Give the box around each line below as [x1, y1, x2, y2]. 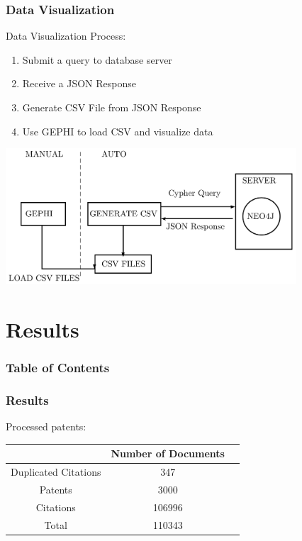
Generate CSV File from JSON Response [22, 100, 201, 114]
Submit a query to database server [22, 52, 172, 67]
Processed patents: [6, 419, 86, 434]
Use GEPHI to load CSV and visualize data [22, 123, 213, 138]
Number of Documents [111, 446, 225, 461]
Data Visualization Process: [6, 28, 126, 43]
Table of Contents [6, 359, 110, 377]
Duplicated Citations [11, 464, 101, 479]
